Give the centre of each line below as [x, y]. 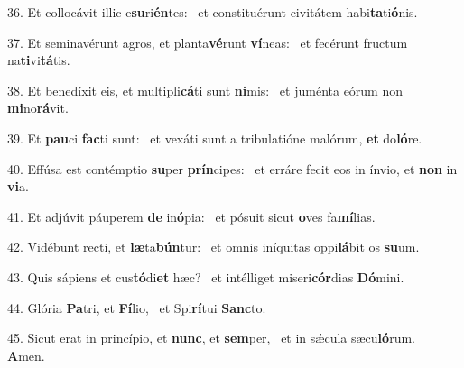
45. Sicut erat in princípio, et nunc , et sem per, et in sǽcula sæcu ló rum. [211, 338]
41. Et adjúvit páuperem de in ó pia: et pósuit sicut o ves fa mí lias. [191, 216]
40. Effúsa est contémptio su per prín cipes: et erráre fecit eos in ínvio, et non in [232, 168]
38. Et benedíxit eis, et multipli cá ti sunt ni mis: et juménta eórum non [205, 90]
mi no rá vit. [38, 108]
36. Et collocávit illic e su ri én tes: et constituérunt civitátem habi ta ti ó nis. [213, 12]
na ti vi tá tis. [39, 60]
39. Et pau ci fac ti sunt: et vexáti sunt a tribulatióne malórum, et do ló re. [215, 138]
